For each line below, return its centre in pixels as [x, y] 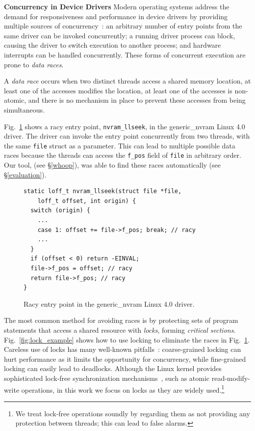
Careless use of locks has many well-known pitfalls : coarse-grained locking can [123, 349]
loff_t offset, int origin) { [87, 201]
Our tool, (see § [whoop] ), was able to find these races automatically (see [112, 165]
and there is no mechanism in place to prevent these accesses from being [137, 100]
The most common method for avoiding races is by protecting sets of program [121, 320]
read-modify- [231, 378]
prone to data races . [34, 64]
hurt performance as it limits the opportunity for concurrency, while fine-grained [125, 359]
